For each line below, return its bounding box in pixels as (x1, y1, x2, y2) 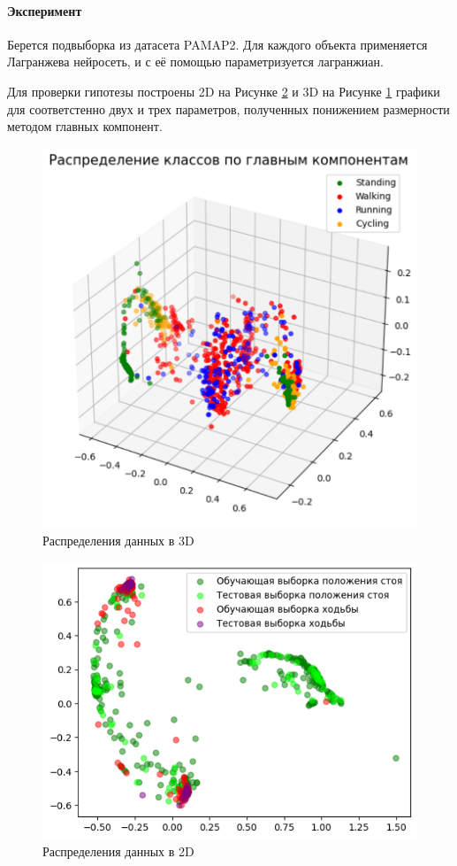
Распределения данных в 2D (42, 842, 194, 861)
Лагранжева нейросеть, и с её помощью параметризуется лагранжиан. (7, 52, 384, 71)
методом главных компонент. (7, 117, 163, 135)
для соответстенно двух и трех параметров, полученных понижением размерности (7, 99, 450, 118)
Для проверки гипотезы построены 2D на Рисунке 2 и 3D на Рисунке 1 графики (7, 81, 440, 100)
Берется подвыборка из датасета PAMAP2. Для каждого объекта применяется (7, 35, 428, 53)
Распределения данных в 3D (42, 530, 194, 549)
